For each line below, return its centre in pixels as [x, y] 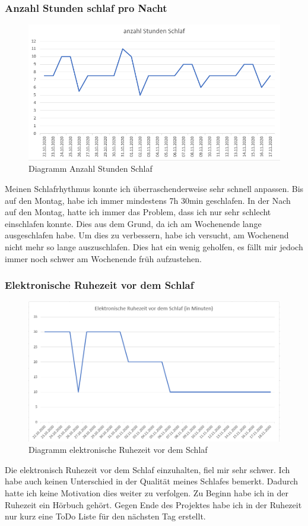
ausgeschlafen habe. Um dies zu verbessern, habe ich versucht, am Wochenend [147, 235]
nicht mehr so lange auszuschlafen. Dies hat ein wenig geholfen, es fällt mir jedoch [154, 246]
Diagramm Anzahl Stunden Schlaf [91, 168]
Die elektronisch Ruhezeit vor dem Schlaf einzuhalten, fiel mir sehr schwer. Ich [147, 469]
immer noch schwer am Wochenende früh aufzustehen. [103, 258]
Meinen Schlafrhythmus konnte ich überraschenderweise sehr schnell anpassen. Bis [154, 188]
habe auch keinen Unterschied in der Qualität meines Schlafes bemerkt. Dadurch [152, 481]
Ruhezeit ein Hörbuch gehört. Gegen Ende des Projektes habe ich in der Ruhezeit [153, 504]
